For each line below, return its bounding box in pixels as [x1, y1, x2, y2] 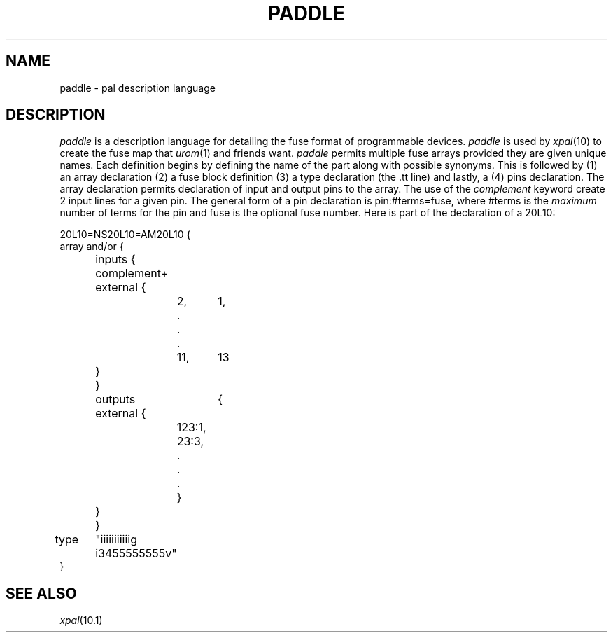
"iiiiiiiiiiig [95, 532, 138, 547]
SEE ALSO [6, 584, 77, 602]
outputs [95, 392, 136, 407]
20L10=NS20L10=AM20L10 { [59, 228, 191, 241]
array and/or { [59, 240, 124, 253]
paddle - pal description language [59, 81, 216, 94]
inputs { [95, 252, 136, 267]
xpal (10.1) [59, 614, 103, 627]
